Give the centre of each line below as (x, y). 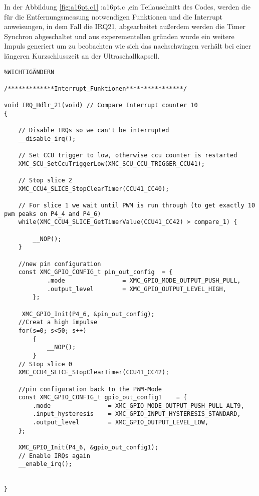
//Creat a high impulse (58, 322)
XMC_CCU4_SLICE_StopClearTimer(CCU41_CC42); (94, 373)
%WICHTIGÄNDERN (29, 72)
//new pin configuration (60, 264)
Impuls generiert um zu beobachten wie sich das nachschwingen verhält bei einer (128, 46)
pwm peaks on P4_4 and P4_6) (53, 214)
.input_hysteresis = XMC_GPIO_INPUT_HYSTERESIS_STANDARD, (137, 414)
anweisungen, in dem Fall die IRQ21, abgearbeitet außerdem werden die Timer (125, 26)
